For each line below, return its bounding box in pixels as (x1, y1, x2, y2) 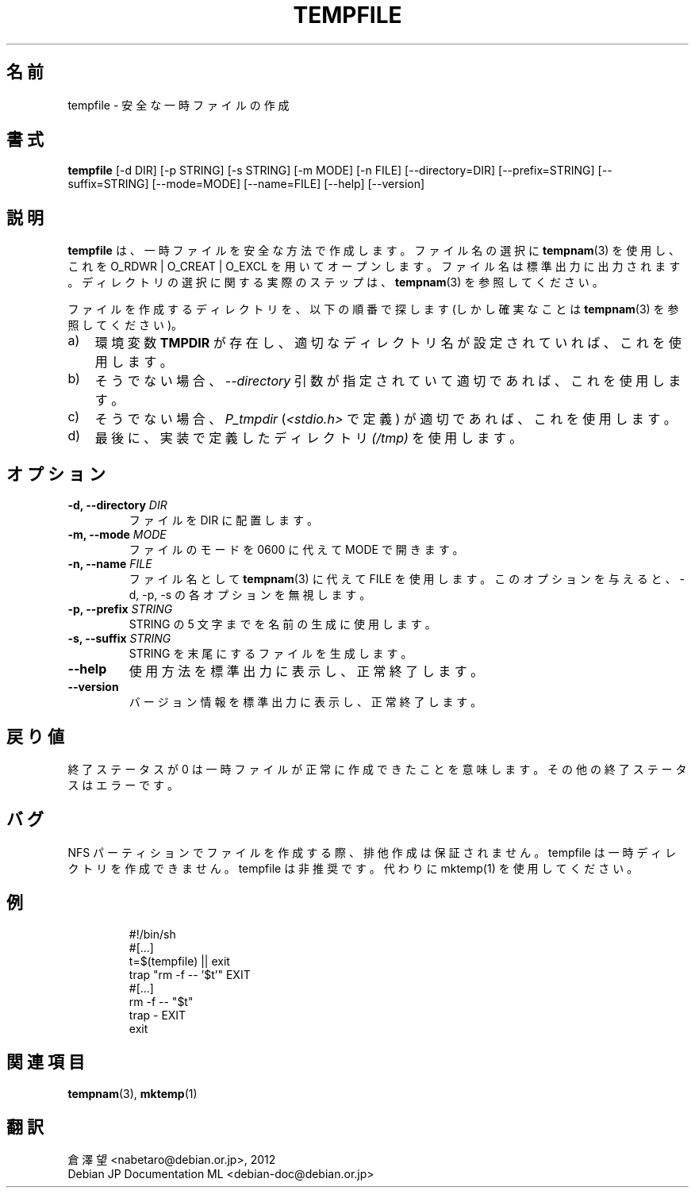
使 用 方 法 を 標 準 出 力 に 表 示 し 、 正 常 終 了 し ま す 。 (129, 663, 484, 680)
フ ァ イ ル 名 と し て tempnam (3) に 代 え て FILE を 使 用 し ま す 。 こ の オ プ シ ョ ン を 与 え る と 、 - (129, 572, 685, 586)
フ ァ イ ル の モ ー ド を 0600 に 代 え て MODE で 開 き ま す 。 (129, 543, 464, 557)
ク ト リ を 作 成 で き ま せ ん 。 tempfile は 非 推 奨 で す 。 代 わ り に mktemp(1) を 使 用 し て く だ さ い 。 (67, 861, 639, 875)
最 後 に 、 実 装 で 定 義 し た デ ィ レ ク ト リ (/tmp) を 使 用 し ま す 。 (94, 430, 523, 447)
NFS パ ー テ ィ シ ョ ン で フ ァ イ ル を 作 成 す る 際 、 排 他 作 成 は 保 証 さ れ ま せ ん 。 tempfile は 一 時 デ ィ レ (67, 845, 677, 859)
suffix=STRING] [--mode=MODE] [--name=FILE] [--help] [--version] (67, 177, 425, 191)
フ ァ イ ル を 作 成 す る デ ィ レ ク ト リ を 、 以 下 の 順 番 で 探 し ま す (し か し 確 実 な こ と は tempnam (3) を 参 (67, 302, 679, 317)
